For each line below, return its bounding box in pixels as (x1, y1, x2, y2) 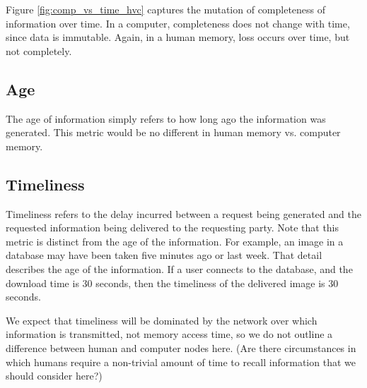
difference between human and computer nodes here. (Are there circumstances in (6, 340, 356, 355)
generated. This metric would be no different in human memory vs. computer (6, 125, 341, 140)
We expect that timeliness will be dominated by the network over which (6, 313, 318, 327)
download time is (6, 275, 79, 290)
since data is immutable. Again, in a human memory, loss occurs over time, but (6, 30, 350, 44)
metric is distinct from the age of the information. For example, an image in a (6, 234, 344, 248)
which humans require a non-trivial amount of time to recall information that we (6, 354, 356, 369)
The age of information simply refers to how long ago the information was (6, 111, 326, 126)
